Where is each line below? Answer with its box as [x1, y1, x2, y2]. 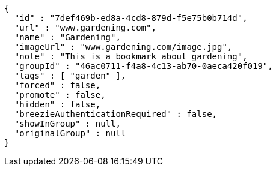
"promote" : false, [14, 90, 106, 100]
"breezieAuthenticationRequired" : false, [14, 109, 218, 119]
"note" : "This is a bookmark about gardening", [14, 52, 248, 61]
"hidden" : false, [14, 100, 101, 109]
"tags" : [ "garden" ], [14, 71, 126, 80]
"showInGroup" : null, [14, 119, 121, 128]
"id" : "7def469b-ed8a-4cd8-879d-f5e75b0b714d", [14, 13, 248, 23]
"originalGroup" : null [14, 128, 126, 138]
